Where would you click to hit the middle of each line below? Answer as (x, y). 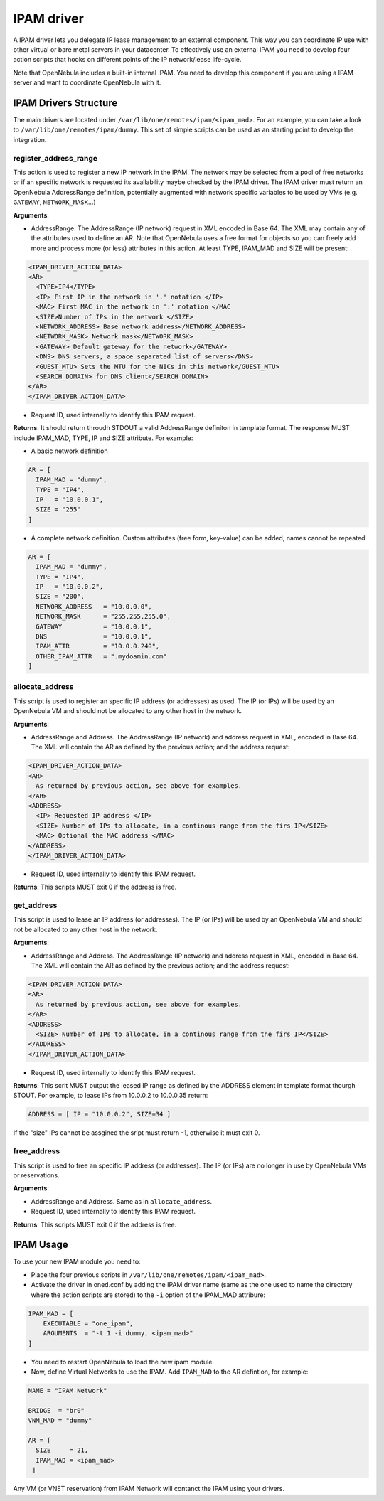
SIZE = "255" (58, 509)
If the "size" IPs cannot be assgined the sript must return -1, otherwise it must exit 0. (137, 1133)
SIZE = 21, (62, 1450)
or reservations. (36, 1175)
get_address (35, 905)
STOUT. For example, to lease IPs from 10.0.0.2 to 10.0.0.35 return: (111, 1096)
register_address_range (55, 158)
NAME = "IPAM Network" (68, 1391)
